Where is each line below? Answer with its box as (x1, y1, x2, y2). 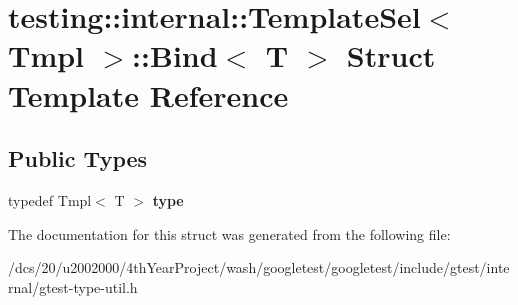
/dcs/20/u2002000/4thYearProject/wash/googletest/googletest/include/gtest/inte (8, 257, 510, 278)
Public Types (8, 143, 148, 174)
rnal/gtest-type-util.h (8, 276, 138, 297)
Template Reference (8, 74, 289, 115)
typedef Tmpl (8, 189, 92, 210)
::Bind (132, 35, 218, 76)
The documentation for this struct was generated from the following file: (8, 223, 451, 244)
